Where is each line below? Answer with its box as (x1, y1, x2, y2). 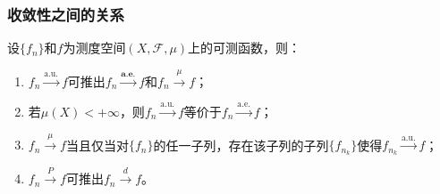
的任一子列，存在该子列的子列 (153, 135, 329, 154)
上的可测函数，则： (188, 38, 301, 57)
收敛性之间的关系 (7, 3, 124, 25)
